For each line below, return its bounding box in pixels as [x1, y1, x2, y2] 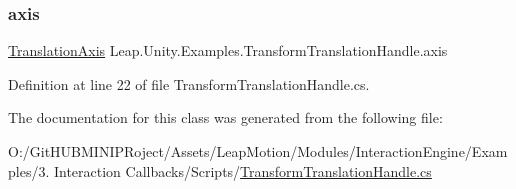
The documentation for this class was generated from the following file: [8, 107, 443, 128]
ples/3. [8, 160, 50, 181]
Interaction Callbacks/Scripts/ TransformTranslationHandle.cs [53, 160, 432, 181]
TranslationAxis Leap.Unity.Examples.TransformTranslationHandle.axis [8, 40, 448, 61]
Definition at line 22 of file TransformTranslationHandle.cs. [8, 73, 370, 94]
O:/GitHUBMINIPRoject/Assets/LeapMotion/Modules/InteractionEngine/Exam [8, 141, 508, 161]
